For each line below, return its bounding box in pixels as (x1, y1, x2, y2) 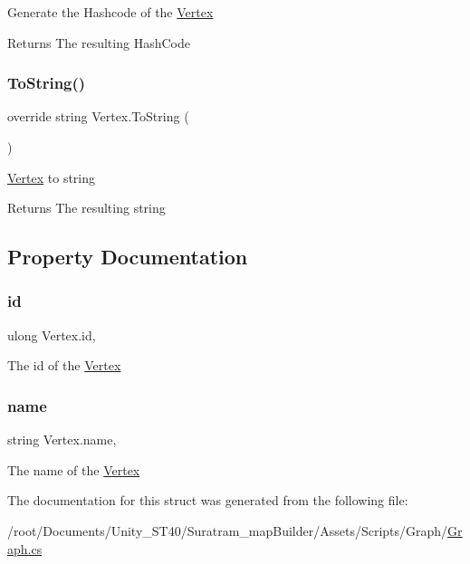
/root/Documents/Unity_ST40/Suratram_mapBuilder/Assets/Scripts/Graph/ (7, 521, 448, 540)
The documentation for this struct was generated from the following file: (7, 491, 408, 510)
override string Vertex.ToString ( (7, 107, 189, 126)
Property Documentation (7, 243, 248, 271)
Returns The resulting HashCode (7, 33, 190, 52)
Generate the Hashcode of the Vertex (7, 3, 214, 21)
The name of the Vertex (7, 460, 140, 479)
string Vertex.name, (7, 430, 117, 449)
